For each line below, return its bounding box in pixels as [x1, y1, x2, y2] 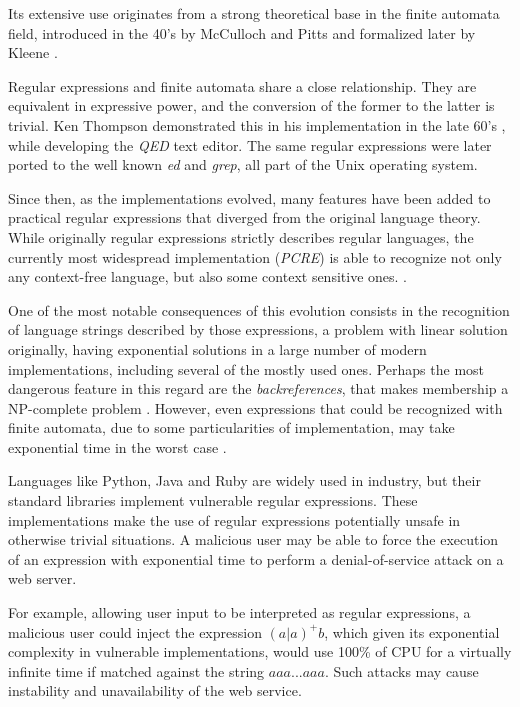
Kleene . [8, 42, 58, 63]
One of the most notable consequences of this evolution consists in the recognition [8, 299, 510, 320]
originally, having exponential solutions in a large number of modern [8, 338, 427, 359]
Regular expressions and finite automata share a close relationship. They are [8, 75, 477, 96]
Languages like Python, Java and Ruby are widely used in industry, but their [8, 470, 481, 491]
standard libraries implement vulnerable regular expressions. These [8, 490, 418, 511]
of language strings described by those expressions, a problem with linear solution [8, 319, 508, 340]
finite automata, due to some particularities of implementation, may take [8, 417, 455, 438]
